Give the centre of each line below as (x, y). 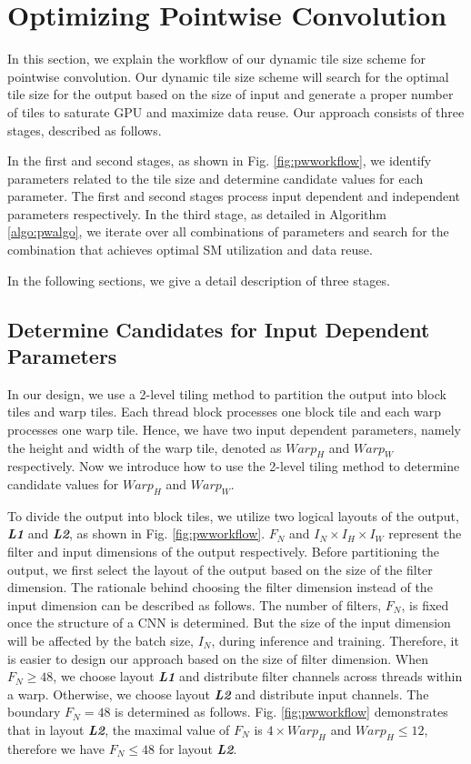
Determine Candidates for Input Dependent (219, 329)
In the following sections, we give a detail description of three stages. (199, 280)
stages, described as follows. (85, 130)
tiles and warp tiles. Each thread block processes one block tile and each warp (225, 412)
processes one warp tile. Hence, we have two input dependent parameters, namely (234, 430)
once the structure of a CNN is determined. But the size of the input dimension (229, 623)
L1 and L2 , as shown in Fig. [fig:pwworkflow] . (136, 533)
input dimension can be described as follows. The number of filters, (195, 604)
